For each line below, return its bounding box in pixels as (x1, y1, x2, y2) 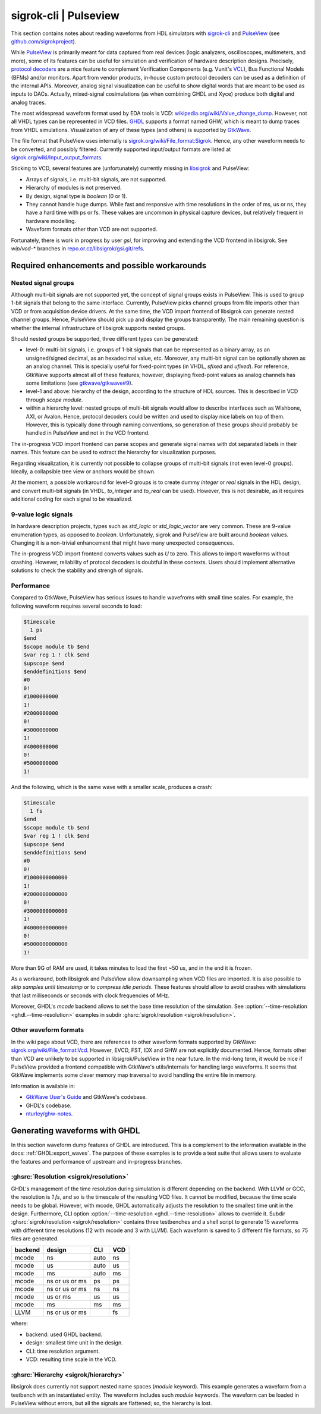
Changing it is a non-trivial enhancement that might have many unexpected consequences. (11, 539, 235, 546)
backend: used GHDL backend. (26, 1331, 103, 1338)
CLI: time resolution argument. (26, 1347, 100, 1355)
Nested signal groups (11, 278, 74, 287)
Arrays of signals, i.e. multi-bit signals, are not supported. (26, 175, 166, 183)
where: (11, 1320, 29, 1327)
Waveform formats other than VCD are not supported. (26, 226, 158, 233)
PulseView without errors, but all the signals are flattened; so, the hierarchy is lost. (11, 1399, 212, 1406)
